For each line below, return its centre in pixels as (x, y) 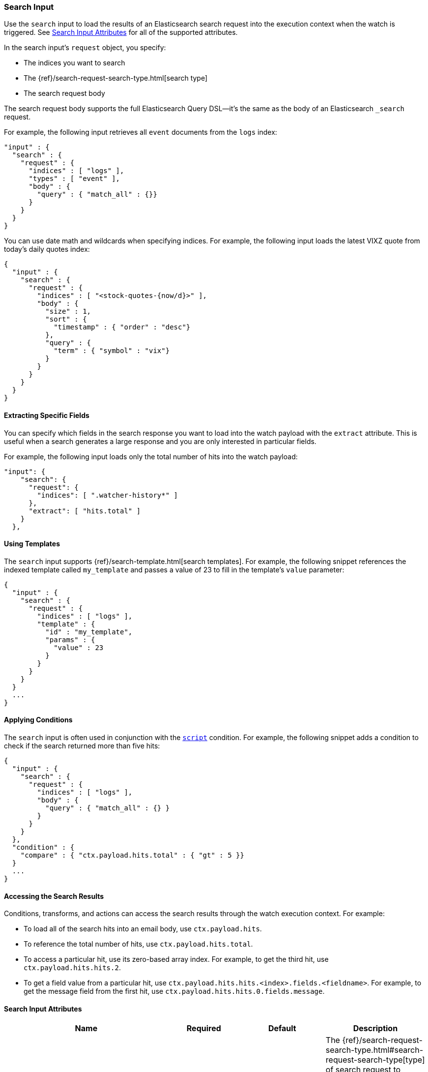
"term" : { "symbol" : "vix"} (112, 351)
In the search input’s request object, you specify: (85, 48)
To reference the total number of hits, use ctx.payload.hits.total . (138, 944)
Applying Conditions (38, 720)
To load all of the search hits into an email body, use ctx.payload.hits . (143, 929)
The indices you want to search (74, 63)
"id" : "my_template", (89, 632)
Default (282, 1028)
